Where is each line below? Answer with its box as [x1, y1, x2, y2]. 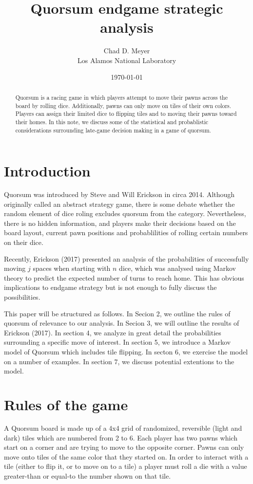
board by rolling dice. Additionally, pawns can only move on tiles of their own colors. [15, 101, 232, 110]
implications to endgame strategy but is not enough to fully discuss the [4, 282, 217, 292]
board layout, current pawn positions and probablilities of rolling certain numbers [4, 227, 248, 238]
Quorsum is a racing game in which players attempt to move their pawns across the [15, 93, 228, 101]
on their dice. [4, 237, 43, 247]
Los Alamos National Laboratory [77, 55, 176, 65]
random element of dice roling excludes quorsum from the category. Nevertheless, [4, 208, 246, 219]
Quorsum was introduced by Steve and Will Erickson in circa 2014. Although [4, 189, 235, 199]
